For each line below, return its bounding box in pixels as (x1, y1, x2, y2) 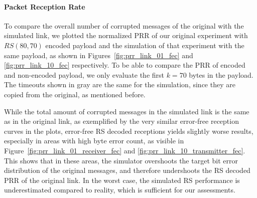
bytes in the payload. (189, 69, 253, 80)
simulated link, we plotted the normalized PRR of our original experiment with (4, 30, 248, 41)
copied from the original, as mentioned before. (4, 89, 146, 99)
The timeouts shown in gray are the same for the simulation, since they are (4, 79, 235, 90)
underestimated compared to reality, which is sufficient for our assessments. (4, 184, 235, 195)
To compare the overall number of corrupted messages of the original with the (4, 20, 244, 31)
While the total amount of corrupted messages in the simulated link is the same (4, 106, 249, 116)
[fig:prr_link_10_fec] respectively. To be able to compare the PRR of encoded (4, 60, 245, 70)
